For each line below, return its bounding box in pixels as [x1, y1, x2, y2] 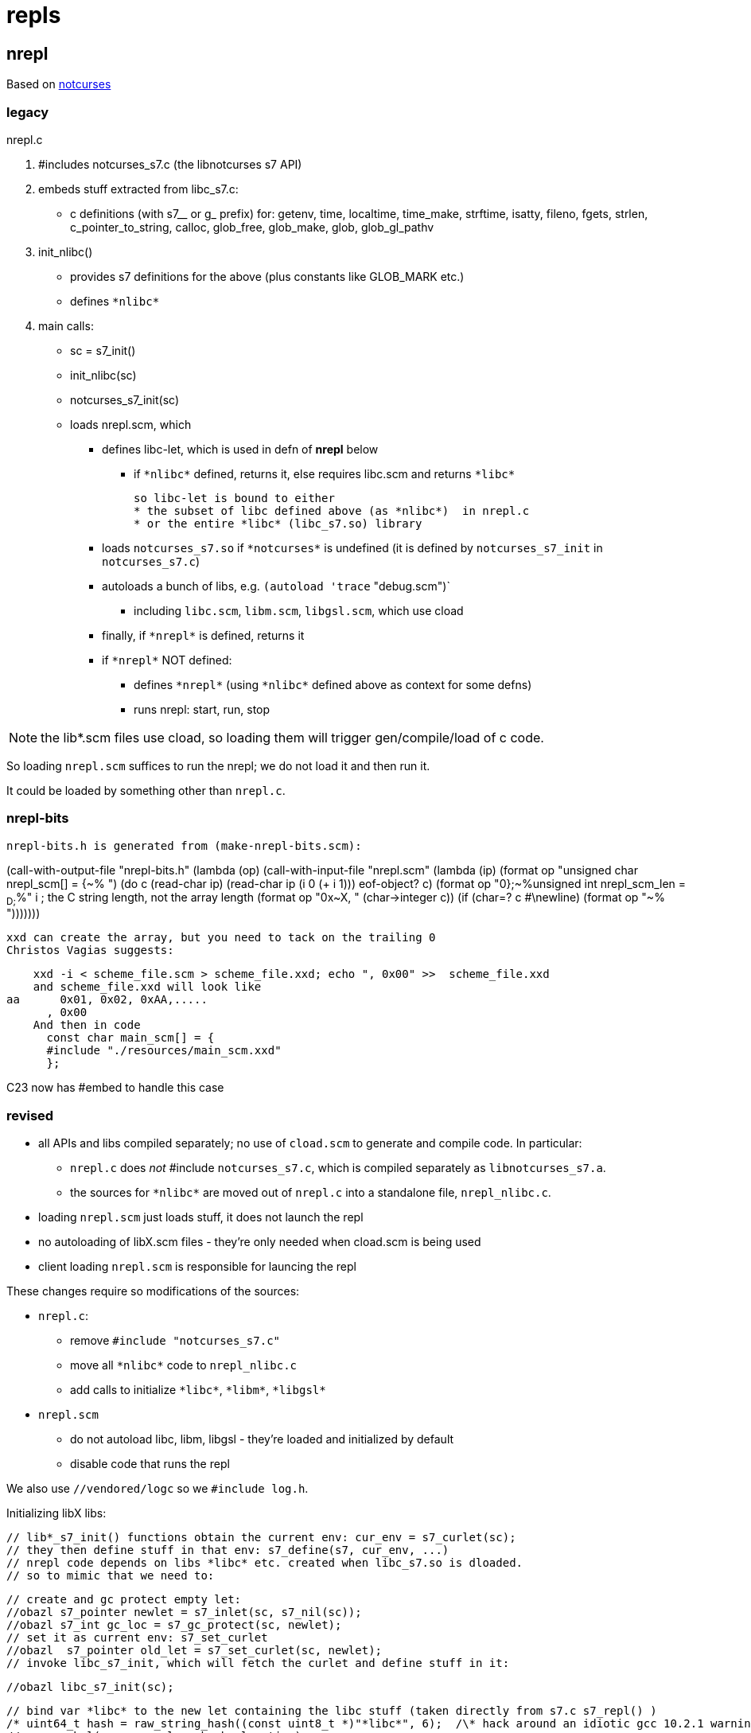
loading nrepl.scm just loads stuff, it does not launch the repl [38, 1210, 364, 1225]
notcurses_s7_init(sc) [70, 392, 180, 407]
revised [6, 1107, 54, 1124]
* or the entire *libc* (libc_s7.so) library [134, 516, 422, 530]
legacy [6, 103, 49, 120]
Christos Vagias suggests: [6, 944, 174, 957]
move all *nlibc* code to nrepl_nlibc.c [70, 1358, 298, 1373]
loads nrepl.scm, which [70, 417, 192, 431]
